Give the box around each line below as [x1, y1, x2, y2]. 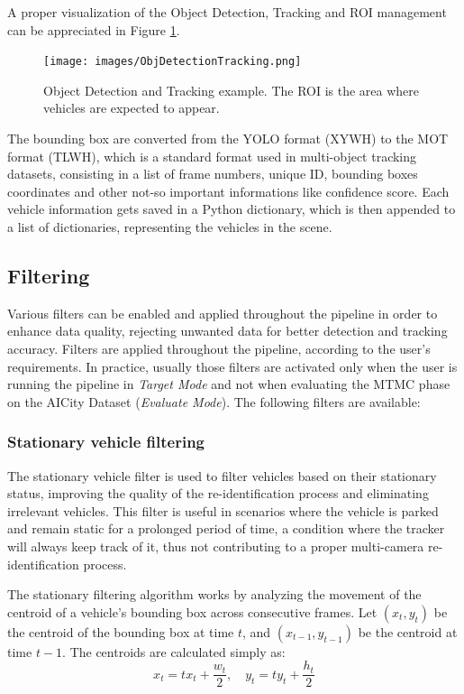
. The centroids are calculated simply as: [62, 642, 286, 661]
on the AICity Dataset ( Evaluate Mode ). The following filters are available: [7, 392, 421, 411]
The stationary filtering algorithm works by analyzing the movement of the [7, 585, 422, 604]
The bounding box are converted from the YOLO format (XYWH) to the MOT [7, 129, 449, 148]
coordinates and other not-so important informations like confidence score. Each [7, 181, 450, 200]
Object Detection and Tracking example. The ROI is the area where [43, 80, 420, 99]
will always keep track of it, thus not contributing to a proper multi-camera [7, 536, 424, 555]
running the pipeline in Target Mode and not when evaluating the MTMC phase [7, 375, 450, 393]
